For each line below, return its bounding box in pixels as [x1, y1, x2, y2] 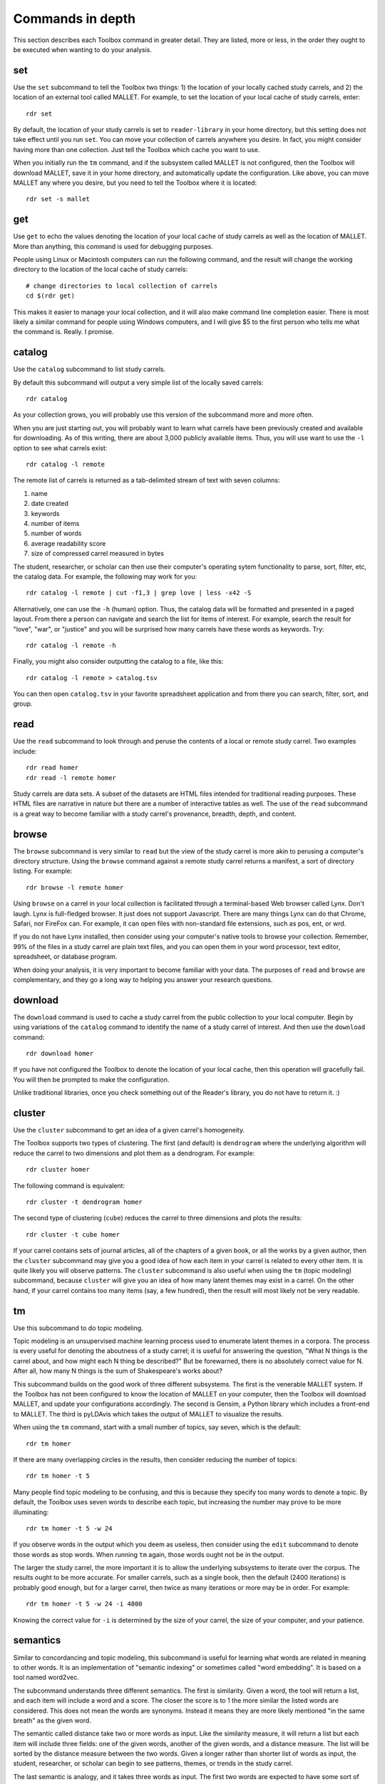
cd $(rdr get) [26, 292, 75, 300]
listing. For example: [13, 867, 73, 876]
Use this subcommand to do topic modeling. [13, 1324, 143, 1332]
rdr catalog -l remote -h [26, 641, 117, 649]
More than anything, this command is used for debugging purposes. [13, 242, 213, 250]
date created [31, 500, 69, 508]
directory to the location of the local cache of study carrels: [13, 265, 188, 274]
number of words [31, 529, 82, 538]
